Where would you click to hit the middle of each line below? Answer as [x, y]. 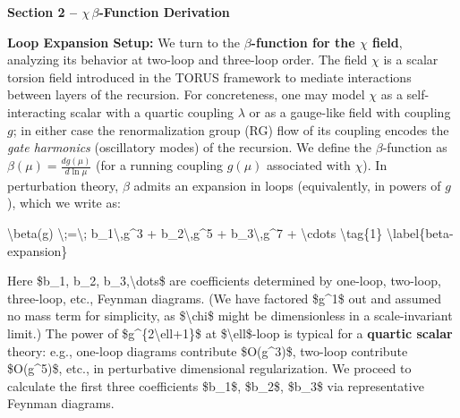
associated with [309, 165]
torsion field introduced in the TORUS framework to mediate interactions [209, 77]
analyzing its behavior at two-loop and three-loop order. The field [187, 60]
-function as [415, 147]
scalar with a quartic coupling [152, 111]
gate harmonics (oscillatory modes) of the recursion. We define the [190, 147]
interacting [37, 111]
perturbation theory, [63, 185]
